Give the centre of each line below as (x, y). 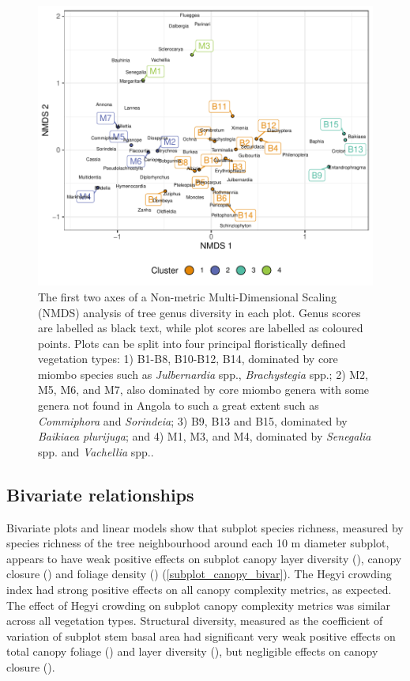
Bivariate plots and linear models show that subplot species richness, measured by (205, 527)
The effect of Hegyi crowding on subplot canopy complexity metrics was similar (199, 605)
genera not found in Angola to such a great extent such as (179, 405)
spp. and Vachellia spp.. (96, 451)
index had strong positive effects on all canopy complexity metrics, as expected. (199, 590)
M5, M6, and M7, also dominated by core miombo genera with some (204, 390)
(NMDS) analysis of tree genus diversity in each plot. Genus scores (199, 312)
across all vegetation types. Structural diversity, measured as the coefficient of (195, 620)
